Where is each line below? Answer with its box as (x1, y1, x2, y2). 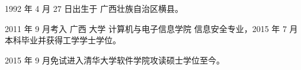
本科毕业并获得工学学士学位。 (5, 34, 121, 46)
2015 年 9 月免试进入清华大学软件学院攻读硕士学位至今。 (5, 53, 225, 66)
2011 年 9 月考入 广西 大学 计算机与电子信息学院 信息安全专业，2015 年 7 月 (5, 22, 298, 34)
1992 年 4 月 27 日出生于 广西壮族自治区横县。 (5, 2, 183, 14)
